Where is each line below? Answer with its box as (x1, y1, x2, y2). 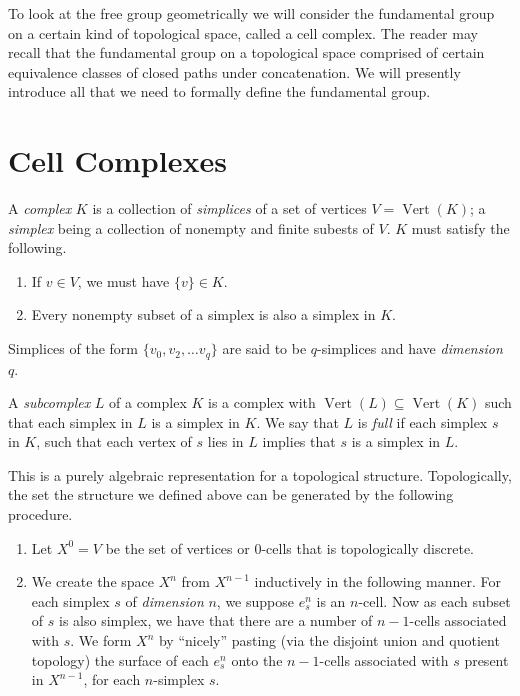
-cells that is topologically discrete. (261, 537, 474, 558)
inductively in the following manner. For (254, 571, 502, 592)
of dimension (125, 590, 204, 611)
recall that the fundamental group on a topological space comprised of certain (8, 42, 485, 63)
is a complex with (208, 392, 316, 413)
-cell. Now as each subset (358, 590, 511, 611)
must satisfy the (411, 217, 510, 238)
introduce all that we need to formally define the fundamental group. (8, 81, 431, 102)
